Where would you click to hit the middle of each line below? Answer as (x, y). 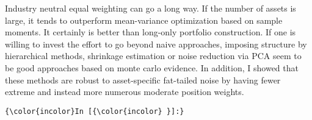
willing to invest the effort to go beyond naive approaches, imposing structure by (156, 44)
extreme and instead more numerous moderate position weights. (125, 92)
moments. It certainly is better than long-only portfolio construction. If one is (151, 32)
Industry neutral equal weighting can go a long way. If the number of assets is (151, 8)
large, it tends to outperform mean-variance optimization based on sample (144, 20)
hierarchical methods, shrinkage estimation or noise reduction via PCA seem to (153, 56)
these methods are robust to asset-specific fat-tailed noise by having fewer (143, 79)
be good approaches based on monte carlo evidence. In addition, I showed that (152, 67)
